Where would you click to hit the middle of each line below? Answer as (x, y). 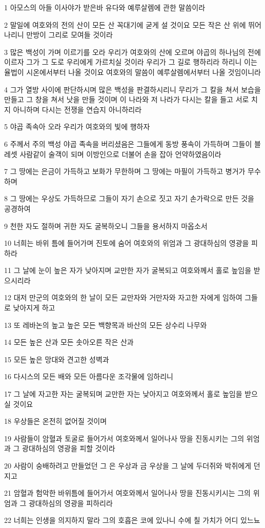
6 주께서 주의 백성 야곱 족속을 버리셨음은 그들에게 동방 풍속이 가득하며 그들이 (128, 143)
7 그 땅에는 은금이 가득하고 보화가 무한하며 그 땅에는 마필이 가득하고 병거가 (125, 171)
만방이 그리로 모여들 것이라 (69, 35)
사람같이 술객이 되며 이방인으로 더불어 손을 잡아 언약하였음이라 (120, 154)
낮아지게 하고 (34, 308)
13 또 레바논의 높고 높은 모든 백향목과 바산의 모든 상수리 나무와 (106, 325)
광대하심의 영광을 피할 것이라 (69, 448)
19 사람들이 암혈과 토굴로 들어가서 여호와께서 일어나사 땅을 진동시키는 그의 (124, 438)
